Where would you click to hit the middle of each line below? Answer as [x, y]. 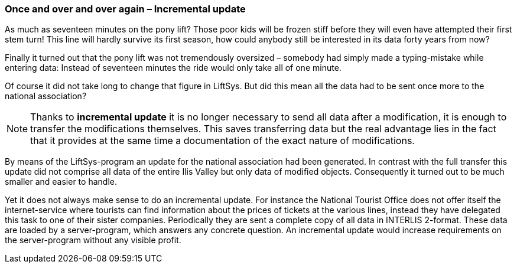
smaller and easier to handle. [61, 182]
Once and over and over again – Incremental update [125, 9]
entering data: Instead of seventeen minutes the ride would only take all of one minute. [173, 68]
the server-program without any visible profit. [93, 240]
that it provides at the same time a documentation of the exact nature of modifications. [222, 141]
